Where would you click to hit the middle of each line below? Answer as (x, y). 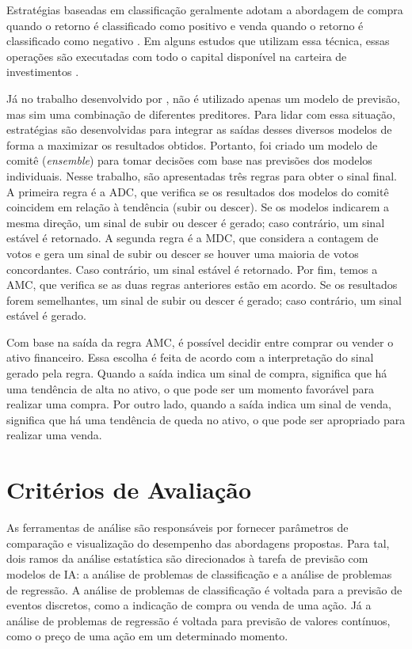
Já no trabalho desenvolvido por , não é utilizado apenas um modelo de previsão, (203, 98)
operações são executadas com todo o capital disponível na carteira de (177, 56)
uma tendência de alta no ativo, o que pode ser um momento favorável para (191, 388)
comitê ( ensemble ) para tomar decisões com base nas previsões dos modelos (189, 160)
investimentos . (43, 72)
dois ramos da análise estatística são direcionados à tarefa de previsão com (187, 558)
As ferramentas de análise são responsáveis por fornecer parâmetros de (177, 528)
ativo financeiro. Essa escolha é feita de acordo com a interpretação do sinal (190, 357)
